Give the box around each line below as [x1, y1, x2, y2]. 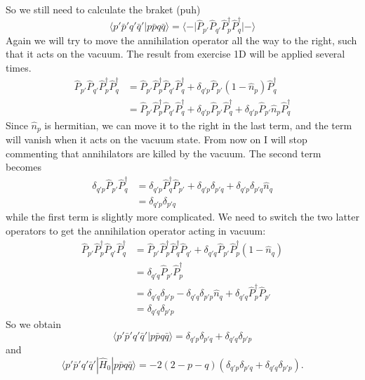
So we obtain [6, 317, 61, 332]
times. [6, 60, 32, 74]
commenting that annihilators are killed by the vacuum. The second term [6, 145, 321, 160]
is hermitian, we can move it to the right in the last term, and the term [44, 117, 352, 132]
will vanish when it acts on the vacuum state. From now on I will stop [6, 131, 307, 146]
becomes [6, 159, 42, 174]
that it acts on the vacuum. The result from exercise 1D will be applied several [6, 46, 345, 61]
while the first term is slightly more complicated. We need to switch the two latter [6, 209, 360, 224]
